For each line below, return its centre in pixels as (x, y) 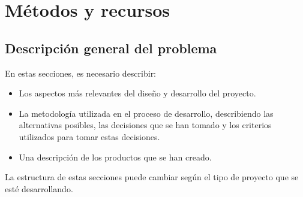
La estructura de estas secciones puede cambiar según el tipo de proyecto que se (152, 177)
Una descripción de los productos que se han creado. (115, 157)
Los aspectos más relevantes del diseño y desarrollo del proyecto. (137, 93)
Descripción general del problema (111, 48)
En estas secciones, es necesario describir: (81, 73)
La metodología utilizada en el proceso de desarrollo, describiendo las (146, 113)
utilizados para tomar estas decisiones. (89, 136)
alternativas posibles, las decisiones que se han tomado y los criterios (145, 125)
